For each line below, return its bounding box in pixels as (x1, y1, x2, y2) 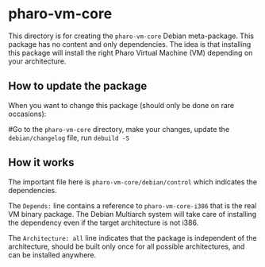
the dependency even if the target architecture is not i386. (8, 218, 199, 227)
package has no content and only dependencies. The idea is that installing (8, 39, 252, 48)
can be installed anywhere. (8, 250, 97, 259)
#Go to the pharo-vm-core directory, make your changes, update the (8, 124, 230, 133)
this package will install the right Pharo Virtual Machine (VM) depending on (8, 48, 253, 57)
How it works (8, 156, 75, 169)
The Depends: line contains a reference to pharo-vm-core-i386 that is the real (8, 200, 257, 211)
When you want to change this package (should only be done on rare (8, 100, 235, 110)
